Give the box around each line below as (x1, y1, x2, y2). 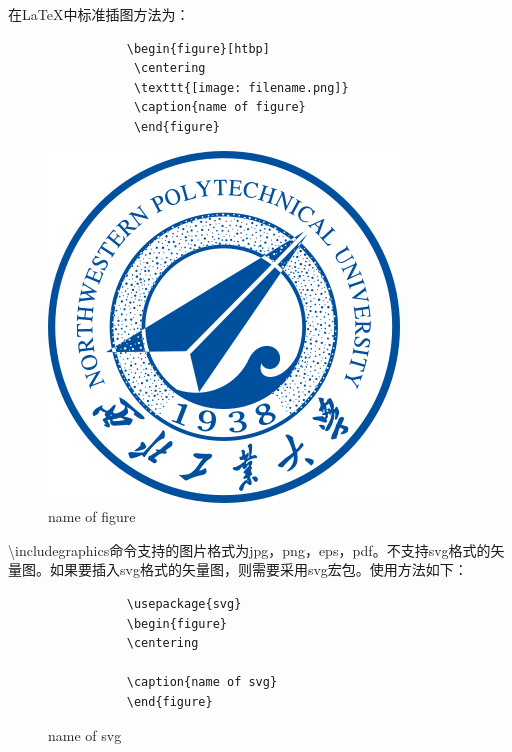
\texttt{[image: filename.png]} (133, 80, 349, 95)
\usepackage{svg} (126, 596, 242, 611)
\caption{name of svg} (126, 675, 278, 690)
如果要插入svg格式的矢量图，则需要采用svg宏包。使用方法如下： (49, 559, 468, 580)
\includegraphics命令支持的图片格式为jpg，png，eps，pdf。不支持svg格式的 (8, 539, 491, 560)
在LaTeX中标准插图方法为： (8, 4, 190, 24)
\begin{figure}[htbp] (126, 41, 270, 56)
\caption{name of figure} (133, 100, 306, 115)
